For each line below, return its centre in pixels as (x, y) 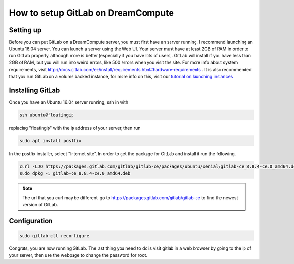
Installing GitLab (35, 90)
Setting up (25, 30)
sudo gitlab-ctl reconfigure (54, 236)
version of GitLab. (40, 204)
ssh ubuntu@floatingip (47, 115)
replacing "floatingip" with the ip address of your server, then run (75, 128)
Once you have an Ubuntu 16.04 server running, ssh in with (69, 102)
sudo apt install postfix (50, 141)
